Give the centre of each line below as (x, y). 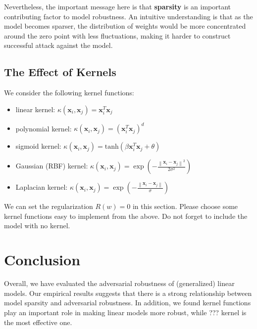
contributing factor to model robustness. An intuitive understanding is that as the (128, 16)
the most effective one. (38, 322)
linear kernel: (35, 109)
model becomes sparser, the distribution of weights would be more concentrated (125, 26)
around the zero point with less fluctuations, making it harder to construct (117, 35)
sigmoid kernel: (38, 146)
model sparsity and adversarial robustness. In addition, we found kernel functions (128, 303)
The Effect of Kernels (60, 72)
